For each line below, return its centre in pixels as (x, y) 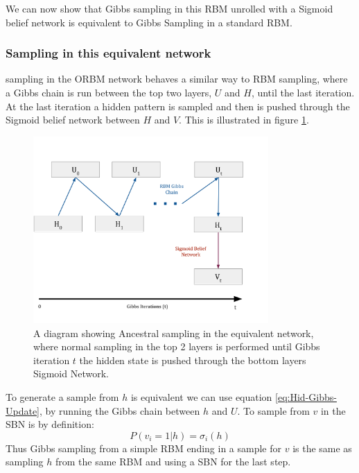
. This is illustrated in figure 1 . (244, 120)
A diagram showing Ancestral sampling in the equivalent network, (174, 333)
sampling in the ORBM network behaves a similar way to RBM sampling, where (177, 79)
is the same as (322, 448)
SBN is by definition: (50, 424)
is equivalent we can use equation (201, 397)
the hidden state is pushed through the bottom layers (193, 360)
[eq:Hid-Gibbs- (306, 397)
